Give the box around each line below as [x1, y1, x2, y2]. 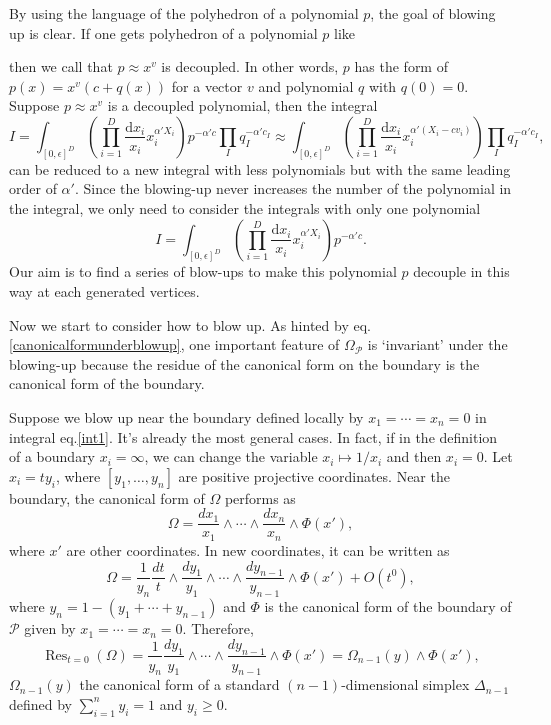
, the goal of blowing [370, 3, 496, 23]
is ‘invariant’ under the [367, 334, 508, 355]
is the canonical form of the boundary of [264, 596, 512, 617]
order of [9, 178, 57, 199]
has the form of [354, 56, 448, 77]
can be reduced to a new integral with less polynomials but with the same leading [9, 158, 511, 179]
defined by [9, 693, 73, 714]
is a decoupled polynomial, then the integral [107, 95, 378, 116]
